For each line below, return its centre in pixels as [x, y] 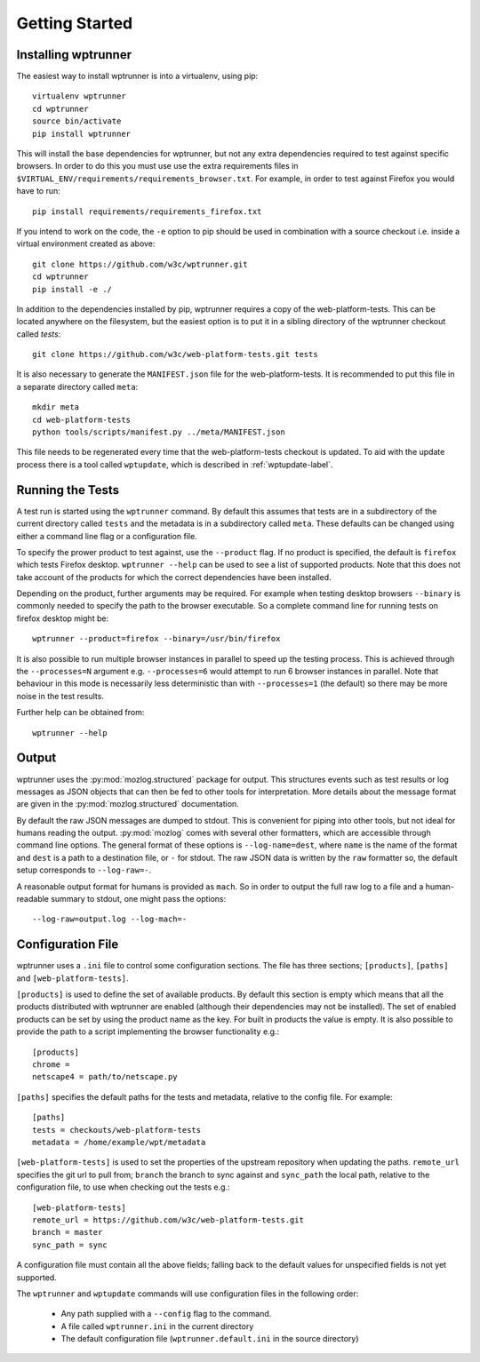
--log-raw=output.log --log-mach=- [110, 919]
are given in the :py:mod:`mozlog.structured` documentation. [128, 804]
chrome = [51, 1065]
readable [32, 899]
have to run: [39, 191]
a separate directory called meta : [77, 386]
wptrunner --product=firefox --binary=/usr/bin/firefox [156, 639]
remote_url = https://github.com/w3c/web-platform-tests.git [168, 1220]
